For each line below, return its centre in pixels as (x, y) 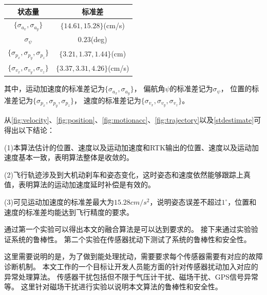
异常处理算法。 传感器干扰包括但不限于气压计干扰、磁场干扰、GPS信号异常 (131, 276)
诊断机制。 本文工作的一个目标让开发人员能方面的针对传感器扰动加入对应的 (131, 266)
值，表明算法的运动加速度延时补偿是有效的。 (80, 184)
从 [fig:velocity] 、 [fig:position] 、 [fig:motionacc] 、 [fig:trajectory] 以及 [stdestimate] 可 (133, 120)
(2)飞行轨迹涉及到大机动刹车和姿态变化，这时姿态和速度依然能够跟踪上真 (127, 174)
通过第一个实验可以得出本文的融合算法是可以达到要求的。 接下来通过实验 (128, 229)
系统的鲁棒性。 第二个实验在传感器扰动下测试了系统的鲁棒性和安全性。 (131, 239)
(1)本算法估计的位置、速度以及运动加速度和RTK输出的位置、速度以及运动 (128, 147)
